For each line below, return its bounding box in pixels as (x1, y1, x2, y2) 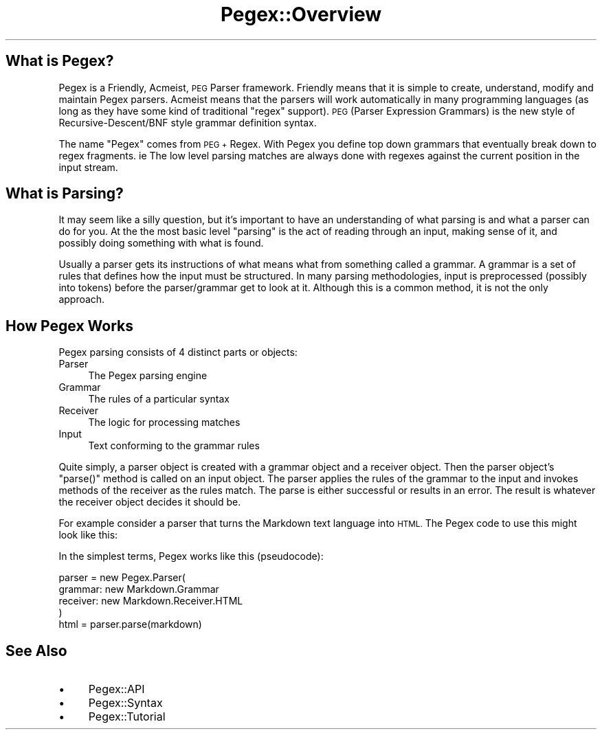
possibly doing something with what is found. (58, 237, 264, 249)
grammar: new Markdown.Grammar (58, 583, 219, 596)
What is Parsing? (5, 185, 124, 203)
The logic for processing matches (88, 416, 241, 429)
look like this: (58, 529, 118, 541)
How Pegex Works (5, 317, 134, 335)
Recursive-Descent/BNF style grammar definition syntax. (58, 116, 317, 128)
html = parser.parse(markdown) (58, 618, 202, 631)
